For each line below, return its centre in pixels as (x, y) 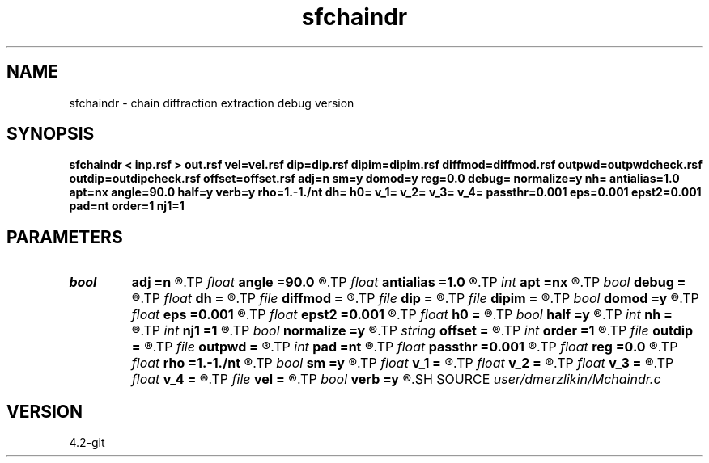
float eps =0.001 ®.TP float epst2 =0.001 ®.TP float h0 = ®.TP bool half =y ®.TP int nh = (402, 315)
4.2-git (87, 443)
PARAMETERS (65, 237)
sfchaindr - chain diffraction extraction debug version (212, 103)
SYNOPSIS (51, 134)
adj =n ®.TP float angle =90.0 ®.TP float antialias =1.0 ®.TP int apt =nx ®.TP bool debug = (409, 282)
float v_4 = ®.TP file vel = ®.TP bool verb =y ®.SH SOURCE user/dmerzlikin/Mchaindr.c (396, 379)
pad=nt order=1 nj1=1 (127, 206)
